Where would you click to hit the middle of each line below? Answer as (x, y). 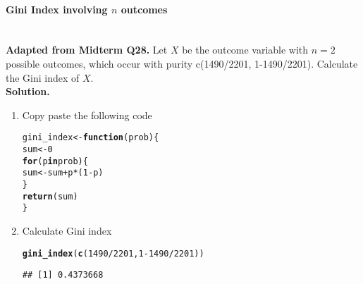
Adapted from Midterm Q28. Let (87, 50)
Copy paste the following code (87, 115)
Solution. (28, 91)
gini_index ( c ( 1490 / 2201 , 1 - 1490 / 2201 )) (113, 253)
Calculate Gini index (67, 230)
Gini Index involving (57, 9)
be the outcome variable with (245, 50)
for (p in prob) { (55, 161)
